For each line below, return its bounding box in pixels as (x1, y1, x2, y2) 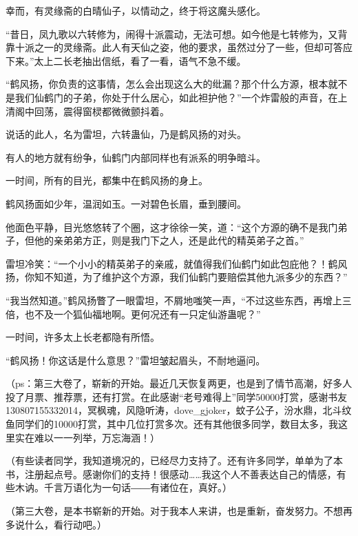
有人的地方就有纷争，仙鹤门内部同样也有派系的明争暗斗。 (6, 150, 266, 164)
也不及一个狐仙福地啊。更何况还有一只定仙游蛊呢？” (24, 306, 261, 321)
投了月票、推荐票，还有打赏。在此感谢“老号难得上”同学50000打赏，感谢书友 (6, 389, 348, 404)
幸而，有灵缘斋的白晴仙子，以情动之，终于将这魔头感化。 (6, 3, 266, 17)
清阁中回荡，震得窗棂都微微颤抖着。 (6, 103, 169, 118)
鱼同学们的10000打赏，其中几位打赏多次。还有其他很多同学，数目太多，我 (6, 417, 338, 431)
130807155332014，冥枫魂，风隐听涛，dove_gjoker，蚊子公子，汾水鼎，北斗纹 (6, 403, 352, 417)
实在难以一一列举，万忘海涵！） (14, 430, 160, 444)
